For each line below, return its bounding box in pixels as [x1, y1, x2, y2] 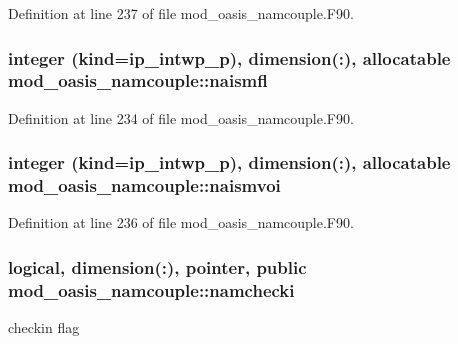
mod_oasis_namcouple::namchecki [8, 277, 295, 302]
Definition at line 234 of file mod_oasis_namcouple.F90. [8, 107, 354, 128]
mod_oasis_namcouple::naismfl [8, 68, 268, 93]
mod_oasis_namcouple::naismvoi [8, 173, 281, 198]
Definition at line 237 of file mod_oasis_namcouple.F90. [8, 3, 354, 23]
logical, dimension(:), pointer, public [8, 254, 307, 279]
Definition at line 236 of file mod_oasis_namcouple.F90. [8, 212, 354, 233]
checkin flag [8, 317, 80, 338]
